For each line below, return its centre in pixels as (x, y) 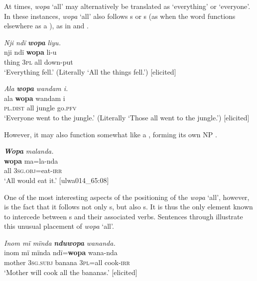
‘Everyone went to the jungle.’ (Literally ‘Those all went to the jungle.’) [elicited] (127, 117)
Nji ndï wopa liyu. (32, 42)
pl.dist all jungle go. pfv (40, 108)
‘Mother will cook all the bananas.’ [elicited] (71, 272)
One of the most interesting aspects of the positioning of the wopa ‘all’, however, (127, 197)
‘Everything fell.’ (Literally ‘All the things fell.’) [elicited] (90, 71)
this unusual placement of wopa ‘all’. (59, 226)
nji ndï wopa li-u (30, 52)
